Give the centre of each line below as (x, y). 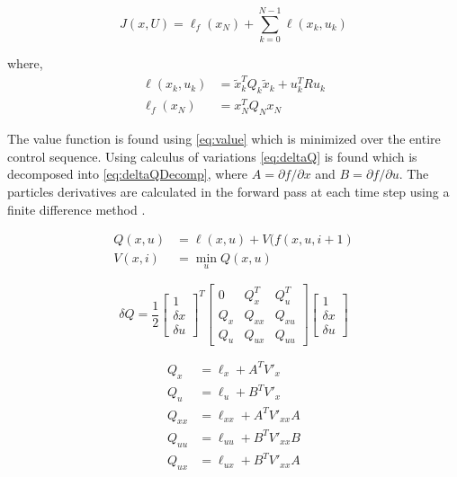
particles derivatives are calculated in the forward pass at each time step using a (228, 191)
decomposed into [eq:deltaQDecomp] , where (128, 174)
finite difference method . (76, 209)
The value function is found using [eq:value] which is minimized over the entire (224, 139)
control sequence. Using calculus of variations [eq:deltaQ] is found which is (212, 156)
